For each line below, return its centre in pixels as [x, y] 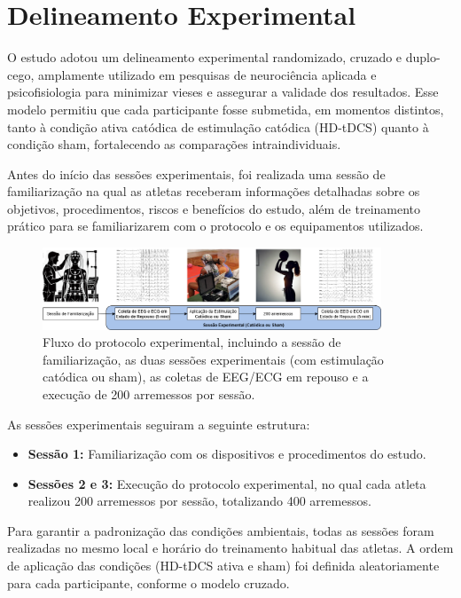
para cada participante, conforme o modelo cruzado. [148, 582]
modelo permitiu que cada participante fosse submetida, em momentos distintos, [226, 109]
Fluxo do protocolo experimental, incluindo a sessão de [192, 342]
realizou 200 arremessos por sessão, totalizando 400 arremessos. [199, 501]
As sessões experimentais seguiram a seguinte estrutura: [159, 424]
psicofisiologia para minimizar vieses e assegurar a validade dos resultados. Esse [223, 92]
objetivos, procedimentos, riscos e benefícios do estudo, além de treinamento [214, 208]
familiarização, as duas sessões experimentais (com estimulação [213, 359]
